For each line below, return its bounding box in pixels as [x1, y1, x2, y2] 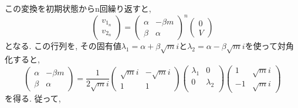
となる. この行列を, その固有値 [5, 40, 121, 52]
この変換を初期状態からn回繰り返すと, [5, 2, 151, 14]
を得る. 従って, [5, 92, 61, 104]
